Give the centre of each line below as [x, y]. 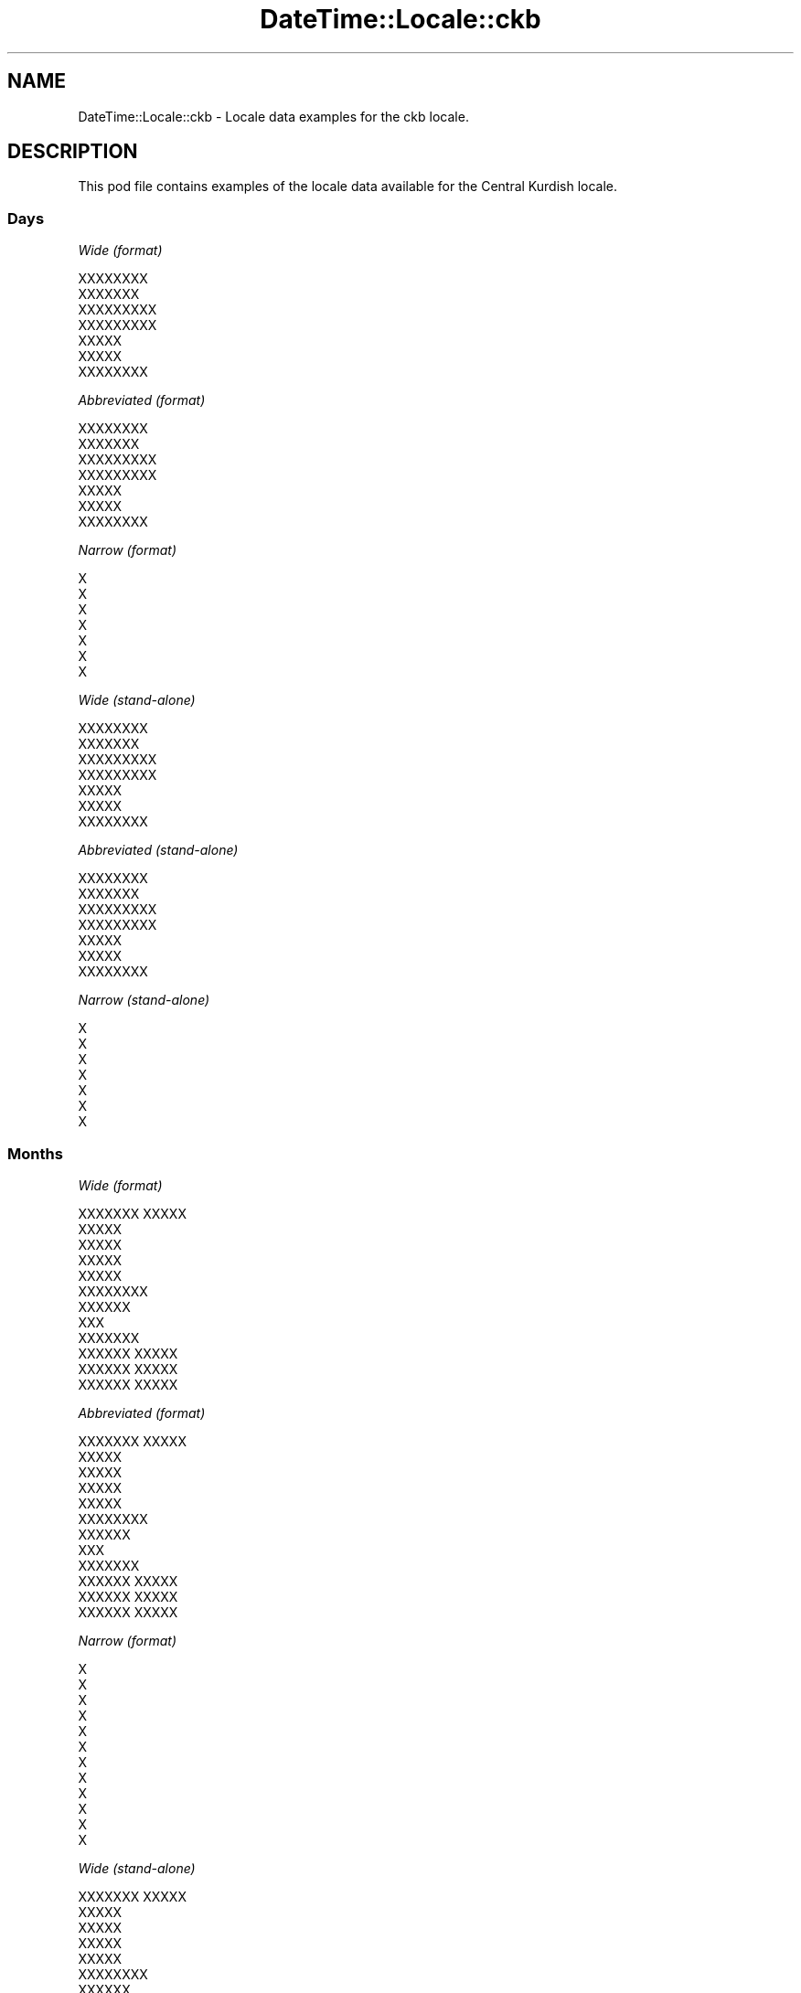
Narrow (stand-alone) [144, 1000]
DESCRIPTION [73, 152]
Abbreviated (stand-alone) [158, 850]
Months [35, 1153]
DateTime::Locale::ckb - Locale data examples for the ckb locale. [273, 116]
